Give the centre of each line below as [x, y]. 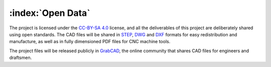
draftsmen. [21, 58]
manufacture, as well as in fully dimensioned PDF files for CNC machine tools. [90, 42]
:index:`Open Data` [50, 13]
